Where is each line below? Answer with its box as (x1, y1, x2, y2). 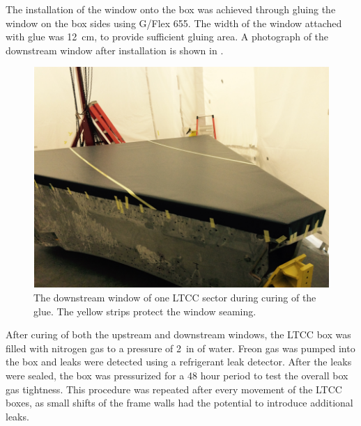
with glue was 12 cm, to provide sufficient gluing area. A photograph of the (6, 29, 329, 44)
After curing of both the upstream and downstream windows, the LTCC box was (6, 327, 351, 342)
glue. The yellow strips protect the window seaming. (33, 303, 256, 318)
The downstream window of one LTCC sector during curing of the (33, 290, 316, 304)
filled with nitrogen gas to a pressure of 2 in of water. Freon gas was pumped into (6, 340, 355, 355)
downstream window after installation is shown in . (6, 42, 224, 57)
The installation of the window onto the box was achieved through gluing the (6, 2, 336, 16)
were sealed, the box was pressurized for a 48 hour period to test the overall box (6, 368, 348, 382)
